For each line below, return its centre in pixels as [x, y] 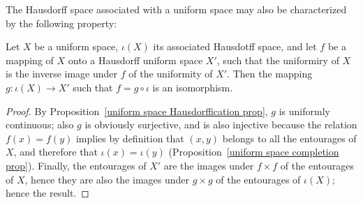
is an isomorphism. [193, 87]
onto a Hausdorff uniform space [135, 60]
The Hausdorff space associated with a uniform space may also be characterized [176, 9]
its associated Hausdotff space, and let [235, 46]
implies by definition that [130, 138]
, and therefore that [55, 152]
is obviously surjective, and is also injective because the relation [221, 125]
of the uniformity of [171, 74]
